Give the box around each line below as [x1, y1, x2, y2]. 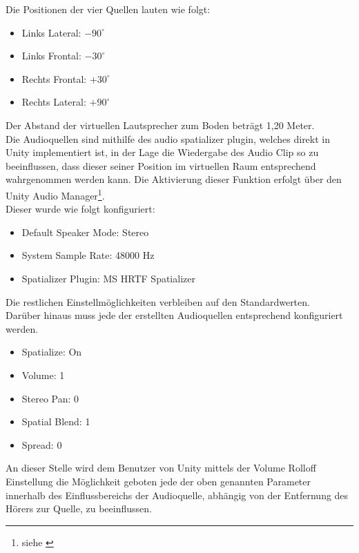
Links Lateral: [21, 25, 81, 39]
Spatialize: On [21, 345, 82, 359]
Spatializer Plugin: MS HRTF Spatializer [21, 271, 195, 285]
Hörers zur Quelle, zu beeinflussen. [6, 501, 152, 516]
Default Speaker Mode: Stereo [21, 224, 149, 239]
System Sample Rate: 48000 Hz [21, 248, 155, 262]
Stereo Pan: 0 [21, 391, 79, 405]
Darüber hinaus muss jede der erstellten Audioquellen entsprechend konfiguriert [6, 308, 343, 322]
